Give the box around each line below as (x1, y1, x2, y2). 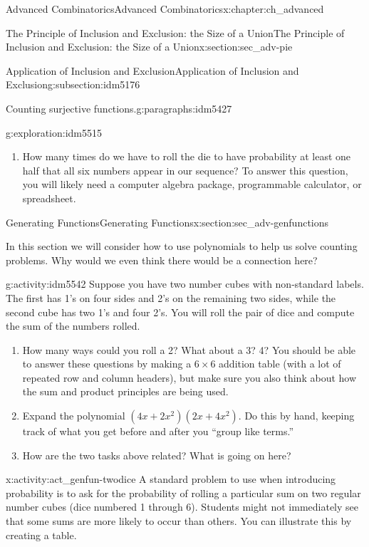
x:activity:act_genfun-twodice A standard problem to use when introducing (6, 472, 336, 486)
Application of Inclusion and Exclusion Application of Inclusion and (6, 63, 299, 78)
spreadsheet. (22, 190, 76, 205)
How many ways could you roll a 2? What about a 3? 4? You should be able (22, 342, 356, 357)
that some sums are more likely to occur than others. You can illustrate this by (6, 514, 352, 528)
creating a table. (6, 527, 77, 542)
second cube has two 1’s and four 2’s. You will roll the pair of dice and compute (6, 304, 355, 319)
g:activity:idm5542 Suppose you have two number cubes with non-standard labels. (6, 276, 364, 291)
